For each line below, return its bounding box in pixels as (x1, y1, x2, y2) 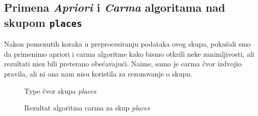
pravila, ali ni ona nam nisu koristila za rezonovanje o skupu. (4, 68, 192, 79)
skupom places (4, 14, 82, 30)
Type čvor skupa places (24, 85, 96, 96)
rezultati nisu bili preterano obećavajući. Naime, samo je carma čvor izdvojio (4, 58, 242, 69)
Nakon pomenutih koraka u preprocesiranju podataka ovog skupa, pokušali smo (4, 38, 251, 49)
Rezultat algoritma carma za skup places (24, 102, 150, 113)
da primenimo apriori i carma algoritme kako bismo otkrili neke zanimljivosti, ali (4, 48, 254, 59)
